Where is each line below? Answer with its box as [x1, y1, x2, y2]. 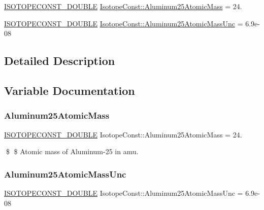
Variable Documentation [4, 82, 135, 98]
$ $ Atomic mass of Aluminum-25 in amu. [6, 146, 139, 157]
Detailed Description [4, 53, 115, 68]
